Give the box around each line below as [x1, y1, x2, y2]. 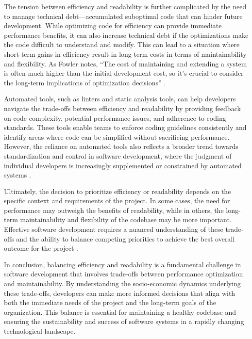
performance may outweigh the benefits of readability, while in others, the [4, 205, 224, 215]
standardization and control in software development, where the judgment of [4, 150, 232, 161]
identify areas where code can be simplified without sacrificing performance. [4, 131, 230, 142]
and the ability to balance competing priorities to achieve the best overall [16, 233, 235, 243]
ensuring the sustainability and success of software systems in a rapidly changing [4, 316, 244, 326]
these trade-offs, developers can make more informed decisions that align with [4, 288, 235, 298]
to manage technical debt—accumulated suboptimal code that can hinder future [4, 11, 243, 21]
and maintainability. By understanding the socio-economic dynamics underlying [4, 278, 241, 289]
